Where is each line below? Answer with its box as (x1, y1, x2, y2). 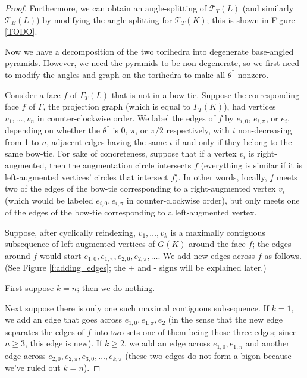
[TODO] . (5, 25, 37, 38)
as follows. (264, 249, 302, 261)
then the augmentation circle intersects (49, 158, 192, 171)
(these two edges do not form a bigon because (125, 349, 292, 361)
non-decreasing (237, 124, 292, 136)
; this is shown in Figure (206, 13, 295, 26)
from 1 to (5, 135, 39, 148)
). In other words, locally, (175, 170, 267, 183)
